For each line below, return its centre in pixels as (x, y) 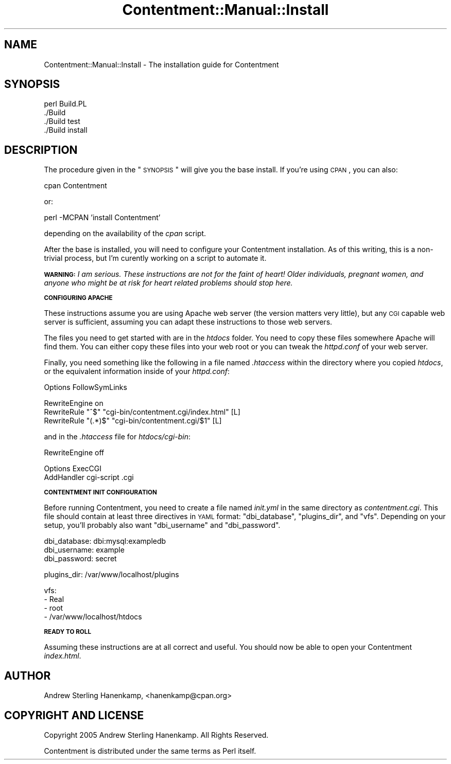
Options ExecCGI (73, 469)
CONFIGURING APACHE (78, 298)
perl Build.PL (65, 104)
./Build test (62, 121)
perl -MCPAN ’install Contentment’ (102, 218)
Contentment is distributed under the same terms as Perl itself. (150, 751)
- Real (54, 599)
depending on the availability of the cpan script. (125, 234)
